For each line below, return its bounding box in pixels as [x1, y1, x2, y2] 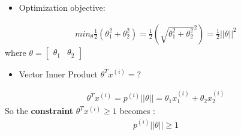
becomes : [119, 104, 155, 117]
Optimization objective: [19, 1, 106, 13]
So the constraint [5, 104, 74, 117]
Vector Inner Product [19, 67, 98, 80]
